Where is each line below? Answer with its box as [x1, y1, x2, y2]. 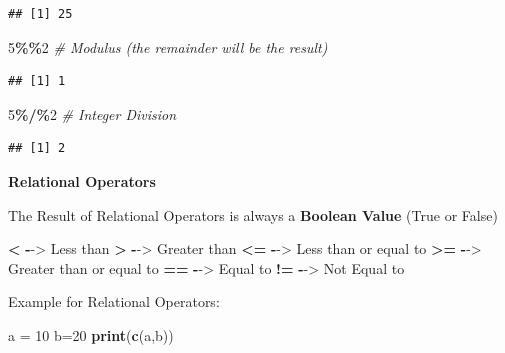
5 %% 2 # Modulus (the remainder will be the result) [8, 36, 328, 57]
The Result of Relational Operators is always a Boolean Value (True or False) [8, 204, 498, 225]
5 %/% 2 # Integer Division [8, 103, 177, 124]
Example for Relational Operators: [8, 291, 220, 312]
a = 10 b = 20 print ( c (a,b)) [8, 324, 174, 345]
